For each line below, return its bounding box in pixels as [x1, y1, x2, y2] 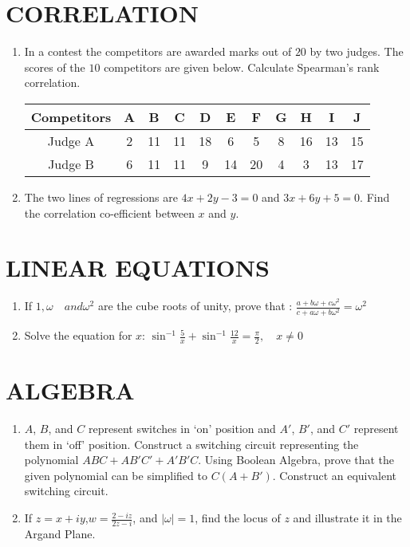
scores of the [24, 58, 85, 75]
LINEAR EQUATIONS [6, 251, 270, 284]
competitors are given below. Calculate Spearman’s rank [104, 58, 380, 75]
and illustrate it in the [293, 510, 402, 526]
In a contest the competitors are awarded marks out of [24, 43, 292, 60]
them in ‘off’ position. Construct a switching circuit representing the [24, 435, 359, 452]
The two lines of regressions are [24, 188, 178, 205]
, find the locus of [195, 510, 281, 526]
